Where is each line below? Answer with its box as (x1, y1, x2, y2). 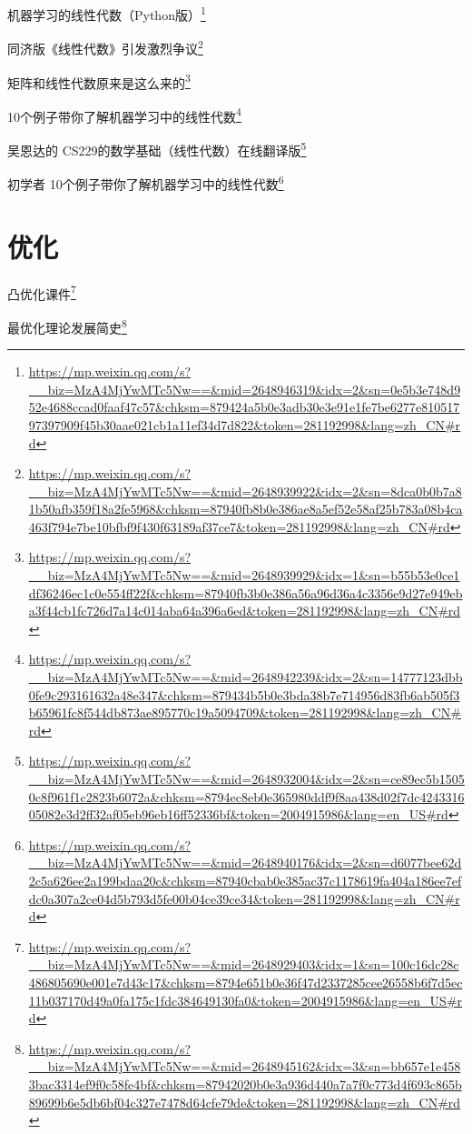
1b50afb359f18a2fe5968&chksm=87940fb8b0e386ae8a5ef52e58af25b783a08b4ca (28, 499, 463, 518)
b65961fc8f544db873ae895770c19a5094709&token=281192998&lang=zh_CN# (28, 703, 461, 722)
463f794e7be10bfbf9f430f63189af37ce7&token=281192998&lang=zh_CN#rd (28, 517, 450, 536)
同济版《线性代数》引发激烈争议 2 (7, 36, 203, 57)
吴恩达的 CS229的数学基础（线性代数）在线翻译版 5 (7, 138, 307, 159)
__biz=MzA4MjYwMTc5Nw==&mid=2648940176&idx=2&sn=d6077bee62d (28, 853, 462, 872)
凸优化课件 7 (7, 281, 76, 303)
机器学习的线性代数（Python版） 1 (7, 3, 206, 24)
